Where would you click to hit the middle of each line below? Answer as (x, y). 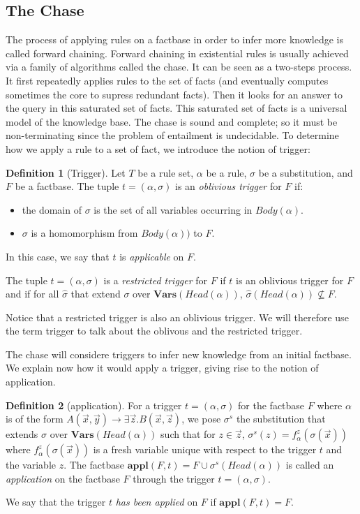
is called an (310, 465)
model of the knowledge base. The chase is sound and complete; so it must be (172, 121)
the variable (31, 465)
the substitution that (281, 419)
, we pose (201, 419)
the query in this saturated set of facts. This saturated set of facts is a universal (177, 108)
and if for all (32, 294)
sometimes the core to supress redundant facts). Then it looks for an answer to (174, 94)
